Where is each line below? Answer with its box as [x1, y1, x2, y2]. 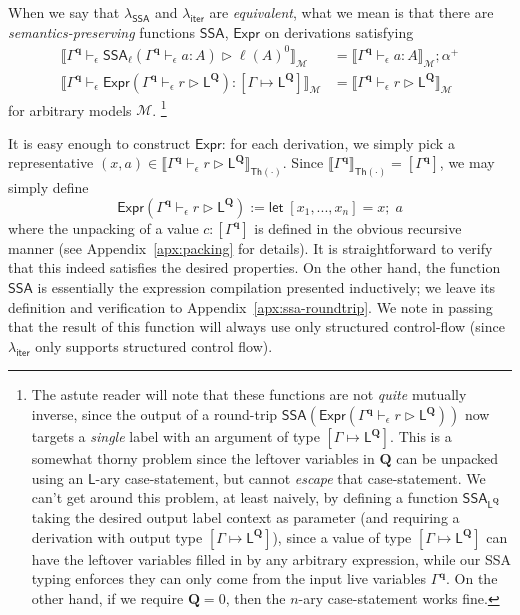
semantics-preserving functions [8, 21, 196, 42]
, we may [439, 152, 495, 173]
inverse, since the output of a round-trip [31, 404, 278, 424]
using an [31, 467, 84, 488]
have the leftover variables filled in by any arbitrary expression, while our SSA [31, 548, 512, 569]
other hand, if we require [31, 587, 184, 608]
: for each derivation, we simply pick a [221, 132, 455, 153]
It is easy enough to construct [8, 132, 191, 153]
